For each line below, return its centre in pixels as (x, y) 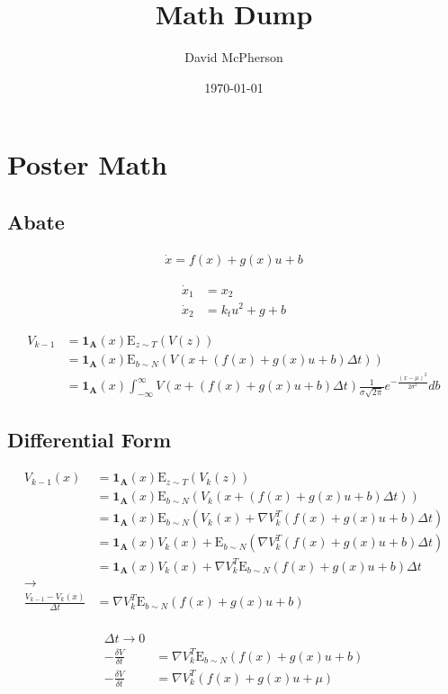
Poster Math (87, 164)
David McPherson (234, 57)
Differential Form (90, 440)
